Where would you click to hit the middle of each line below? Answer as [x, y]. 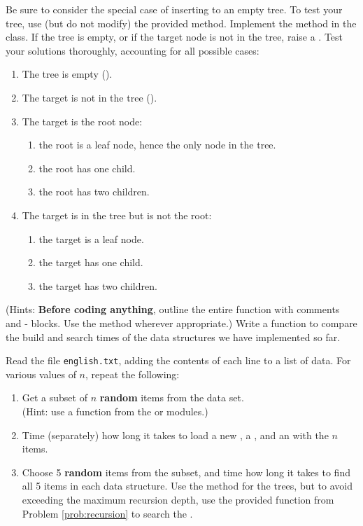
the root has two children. [94, 192]
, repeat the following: [132, 374]
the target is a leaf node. [91, 238]
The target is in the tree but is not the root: [117, 215]
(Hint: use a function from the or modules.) [115, 411]
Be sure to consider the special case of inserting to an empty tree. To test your [174, 9]
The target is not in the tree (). [90, 97]
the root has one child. [87, 168]
